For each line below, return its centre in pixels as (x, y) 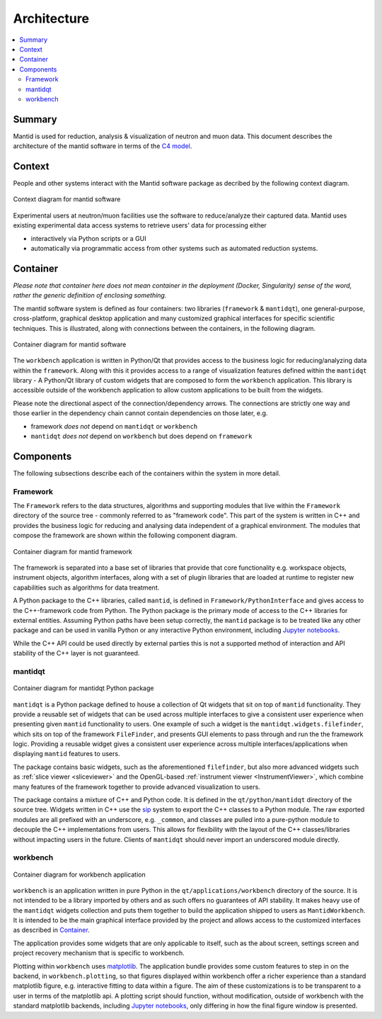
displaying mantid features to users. (66, 754)
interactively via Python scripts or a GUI (88, 238)
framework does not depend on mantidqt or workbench (114, 426)
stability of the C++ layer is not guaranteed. (76, 653)
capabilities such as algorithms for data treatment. (86, 587)
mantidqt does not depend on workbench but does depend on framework (141, 437)
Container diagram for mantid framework (73, 551)
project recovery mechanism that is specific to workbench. (99, 953)
